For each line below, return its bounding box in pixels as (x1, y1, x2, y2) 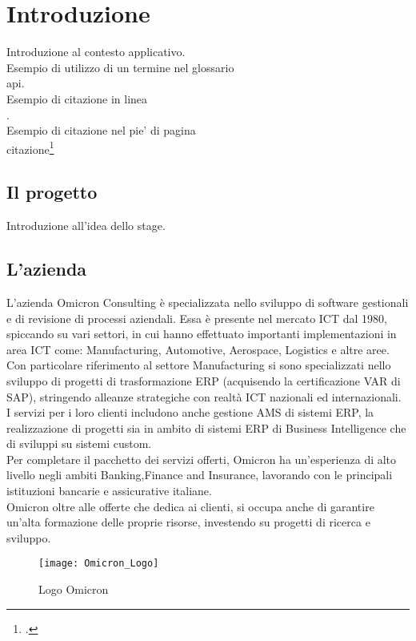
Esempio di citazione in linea (6, 90, 148, 107)
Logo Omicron (38, 581, 109, 598)
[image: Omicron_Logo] (38, 558, 159, 570)
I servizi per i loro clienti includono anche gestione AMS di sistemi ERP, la (6, 404, 374, 421)
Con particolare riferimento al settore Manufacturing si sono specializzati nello (6, 357, 391, 373)
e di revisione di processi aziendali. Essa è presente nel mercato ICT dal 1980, (6, 309, 387, 326)
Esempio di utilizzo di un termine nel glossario (6, 58, 234, 75)
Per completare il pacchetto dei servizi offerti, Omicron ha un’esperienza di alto (6, 450, 397, 467)
